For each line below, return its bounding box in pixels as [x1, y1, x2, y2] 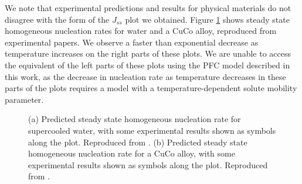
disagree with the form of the [5, 13, 110, 25]
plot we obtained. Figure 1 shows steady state [125, 13, 290, 25]
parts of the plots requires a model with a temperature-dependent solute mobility [5, 82, 297, 94]
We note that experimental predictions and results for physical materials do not [5, 2, 291, 13]
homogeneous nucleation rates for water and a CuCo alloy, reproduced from [5, 25, 277, 37]
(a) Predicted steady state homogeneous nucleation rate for [28, 113, 241, 125]
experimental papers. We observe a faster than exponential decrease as [5, 36, 259, 48]
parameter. [5, 93, 44, 105]
